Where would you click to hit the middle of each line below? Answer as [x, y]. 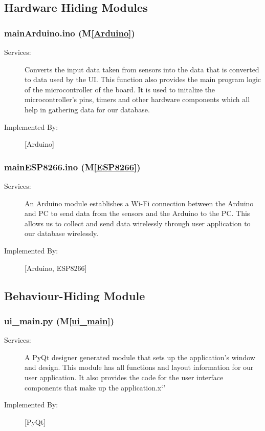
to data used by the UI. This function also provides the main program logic [143, 79]
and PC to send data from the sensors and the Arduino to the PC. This [137, 213]
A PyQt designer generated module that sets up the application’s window [140, 357]
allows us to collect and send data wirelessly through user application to [138, 223]
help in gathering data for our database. [87, 109]
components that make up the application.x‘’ [95, 387]
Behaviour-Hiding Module [75, 295]
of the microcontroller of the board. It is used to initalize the [120, 89]
